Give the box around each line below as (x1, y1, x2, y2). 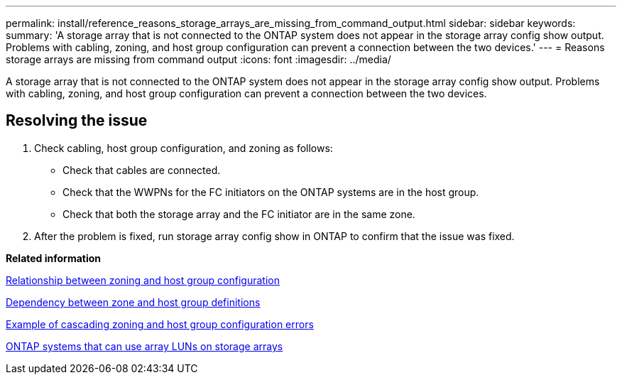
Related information (6, 251, 102, 264)
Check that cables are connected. (62, 163, 221, 176)
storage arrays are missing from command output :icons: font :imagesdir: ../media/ (6, 53, 391, 65)
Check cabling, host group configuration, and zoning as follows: (34, 141, 333, 154)
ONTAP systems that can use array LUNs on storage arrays (6, 340, 283, 352)
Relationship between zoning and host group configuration (6, 273, 280, 286)
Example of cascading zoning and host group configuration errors (6, 317, 314, 330)
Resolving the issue (6, 112, 148, 130)
